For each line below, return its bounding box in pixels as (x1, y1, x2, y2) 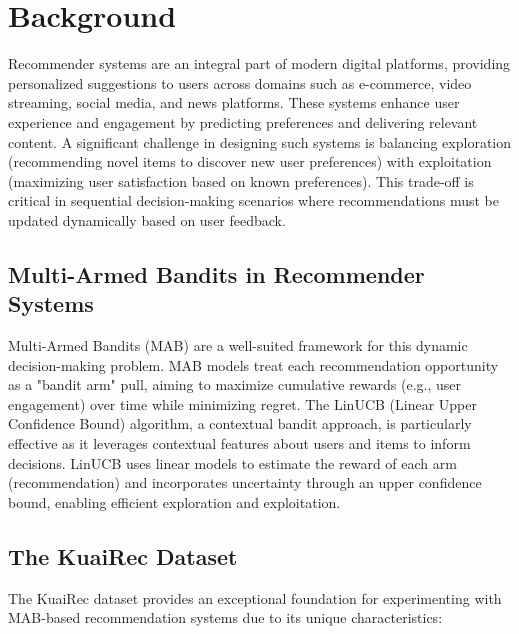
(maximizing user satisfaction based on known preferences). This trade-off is (8, 170, 474, 191)
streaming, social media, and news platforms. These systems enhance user (8, 92, 460, 113)
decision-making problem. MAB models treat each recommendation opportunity (8, 354, 499, 375)
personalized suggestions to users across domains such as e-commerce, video (8, 72, 472, 93)
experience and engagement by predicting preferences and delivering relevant (8, 111, 478, 132)
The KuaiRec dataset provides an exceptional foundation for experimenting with (8, 587, 502, 608)
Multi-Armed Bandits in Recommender (8, 258, 425, 289)
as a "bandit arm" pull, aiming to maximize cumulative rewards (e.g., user (8, 374, 462, 395)
